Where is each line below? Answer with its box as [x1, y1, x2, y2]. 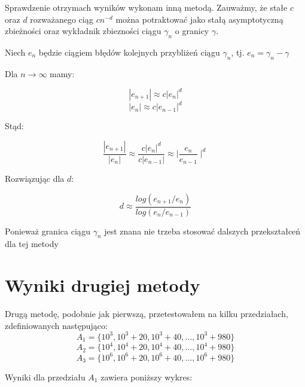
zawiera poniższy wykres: [100, 370, 193, 383]
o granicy [175, 25, 209, 37]
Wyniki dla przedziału [5, 370, 86, 383]
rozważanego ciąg [30, 13, 94, 25]
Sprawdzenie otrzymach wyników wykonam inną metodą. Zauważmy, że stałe [5, 1, 288, 13]
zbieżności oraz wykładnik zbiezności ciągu [5, 25, 161, 37]
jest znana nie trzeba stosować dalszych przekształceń [104, 224, 301, 237]
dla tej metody [5, 237, 59, 250]
